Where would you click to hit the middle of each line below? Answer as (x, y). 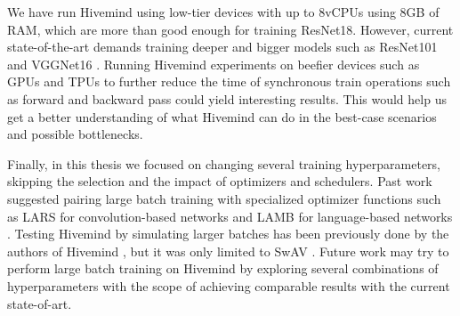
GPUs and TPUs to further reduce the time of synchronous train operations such (229, 81)
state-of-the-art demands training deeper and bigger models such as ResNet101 (222, 47)
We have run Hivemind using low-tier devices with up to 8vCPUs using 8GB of (223, 12)
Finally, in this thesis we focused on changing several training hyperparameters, (224, 163)
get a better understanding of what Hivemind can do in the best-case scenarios (222, 116)
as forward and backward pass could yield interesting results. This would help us (227, 98)
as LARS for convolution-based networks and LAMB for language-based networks (230, 216)
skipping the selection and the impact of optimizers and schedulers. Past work (220, 181)
